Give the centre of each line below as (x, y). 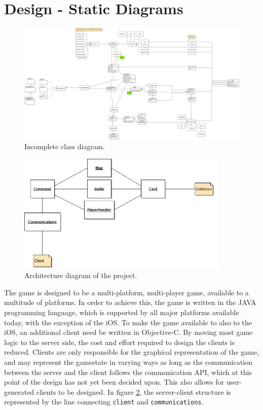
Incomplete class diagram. (65, 146)
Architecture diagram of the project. (81, 275)
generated (19, 391)
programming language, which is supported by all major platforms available (122, 312)
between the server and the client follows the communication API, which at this (128, 372)
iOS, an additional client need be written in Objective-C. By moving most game (128, 332)
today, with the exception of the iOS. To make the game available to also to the (128, 322)
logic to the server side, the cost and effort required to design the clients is (120, 342)
